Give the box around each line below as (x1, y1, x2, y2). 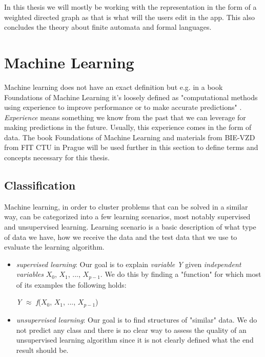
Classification (4, 177, 76, 193)
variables (16, 269, 44, 279)
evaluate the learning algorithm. (4, 241, 105, 252)
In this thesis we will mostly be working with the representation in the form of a (4, 2, 257, 12)
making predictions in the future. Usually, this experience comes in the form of (4, 122, 252, 133)
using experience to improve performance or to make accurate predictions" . (4, 102, 242, 112)
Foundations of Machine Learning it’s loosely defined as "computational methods (4, 91, 258, 102)
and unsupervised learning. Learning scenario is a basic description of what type (4, 221, 256, 232)
